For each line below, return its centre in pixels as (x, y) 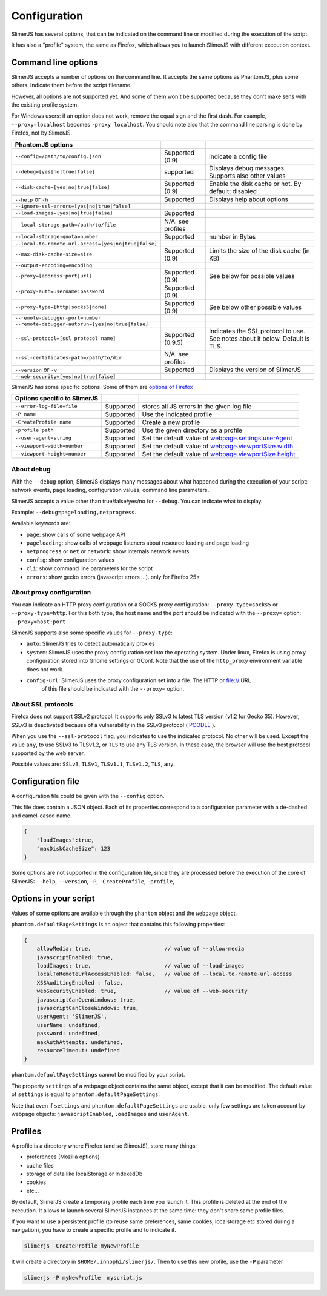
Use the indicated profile (177, 414)
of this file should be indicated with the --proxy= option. (113, 689)
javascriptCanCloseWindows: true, (88, 1008)
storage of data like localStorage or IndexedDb (84, 1174)
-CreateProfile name (43, 422)
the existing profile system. (45, 105)
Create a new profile (171, 422)
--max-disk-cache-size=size (54, 254)
